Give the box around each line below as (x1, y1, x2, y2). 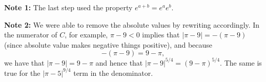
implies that (142, 29, 180, 40)
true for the (4, 67, 40, 78)
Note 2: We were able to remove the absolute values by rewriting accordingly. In (4, 19, 260, 30)
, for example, (65, 29, 108, 40)
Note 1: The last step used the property (4, 2, 133, 12)
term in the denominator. (73, 67, 153, 78)
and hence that (95, 57, 143, 68)
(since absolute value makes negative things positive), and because (4, 39, 213, 50)
